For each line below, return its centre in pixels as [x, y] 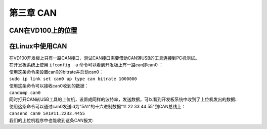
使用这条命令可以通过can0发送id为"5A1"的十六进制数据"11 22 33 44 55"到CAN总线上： [97, 106]
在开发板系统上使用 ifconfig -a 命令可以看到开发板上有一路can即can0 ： [86, 65]
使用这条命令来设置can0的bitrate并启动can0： [56, 72]
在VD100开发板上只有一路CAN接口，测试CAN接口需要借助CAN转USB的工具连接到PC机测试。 [104, 58]
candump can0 [25, 93]
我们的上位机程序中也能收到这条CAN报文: [51, 120]
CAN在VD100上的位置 [43, 30]
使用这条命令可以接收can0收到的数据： [49, 86]
